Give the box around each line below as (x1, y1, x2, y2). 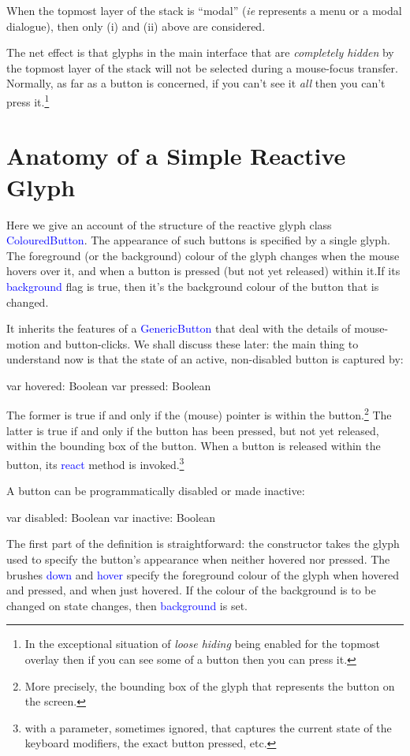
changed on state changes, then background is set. (6, 597, 248, 613)
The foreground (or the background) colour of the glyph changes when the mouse (6, 247, 400, 263)
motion (6, 335, 40, 352)
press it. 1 (6, 91, 50, 110)
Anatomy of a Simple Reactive (6, 140, 346, 172)
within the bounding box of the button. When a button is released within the (6, 438, 381, 454)
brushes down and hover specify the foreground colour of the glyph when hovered (6, 566, 399, 583)
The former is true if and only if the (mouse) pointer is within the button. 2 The (6, 404, 392, 423)
